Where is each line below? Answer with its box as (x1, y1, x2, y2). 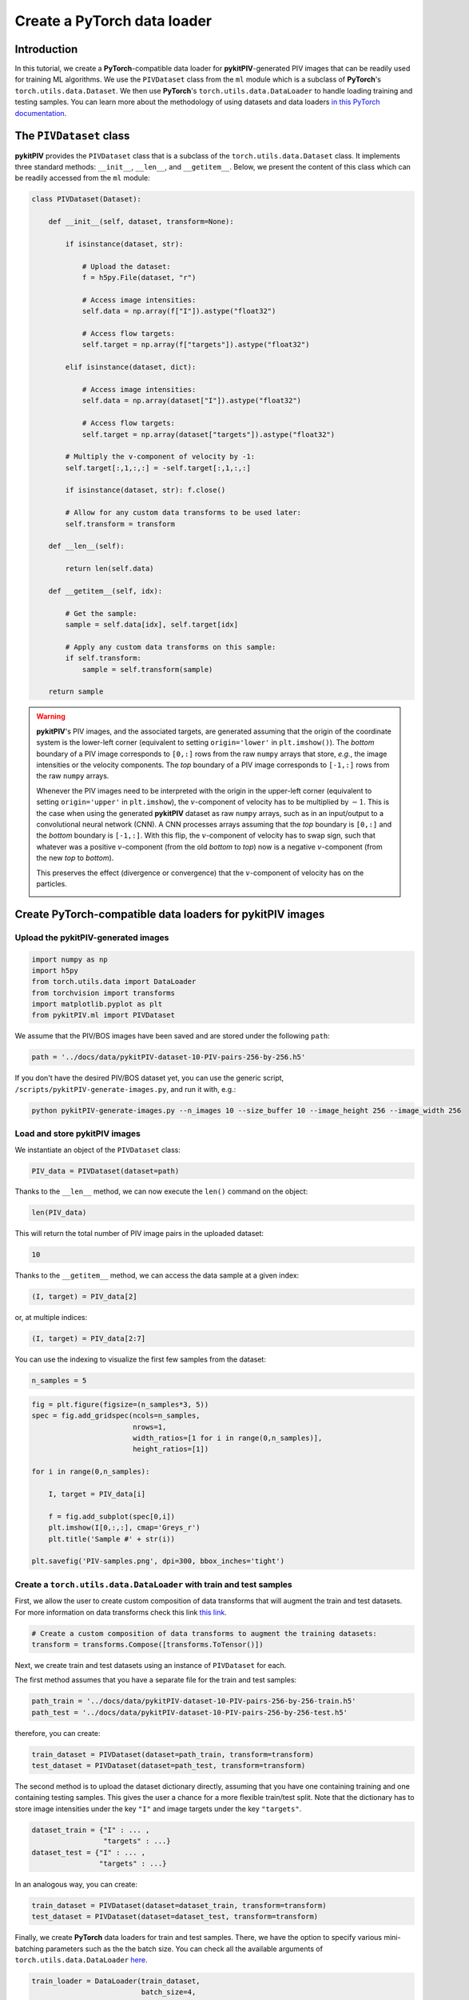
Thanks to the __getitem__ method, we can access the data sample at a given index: (14, 1270, 300, 1280)
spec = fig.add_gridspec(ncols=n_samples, (31, 1411, 201, 1420)
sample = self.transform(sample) (81, 665, 213, 674)
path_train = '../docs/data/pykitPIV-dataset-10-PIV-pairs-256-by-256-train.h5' (31, 1697, 356, 1706)
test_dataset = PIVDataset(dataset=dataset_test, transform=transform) (31, 1912, 319, 1922)
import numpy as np (31, 954, 108, 964)
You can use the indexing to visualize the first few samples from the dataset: (14, 1354, 267, 1364)
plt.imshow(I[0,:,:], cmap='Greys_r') (48, 1523, 201, 1532)
